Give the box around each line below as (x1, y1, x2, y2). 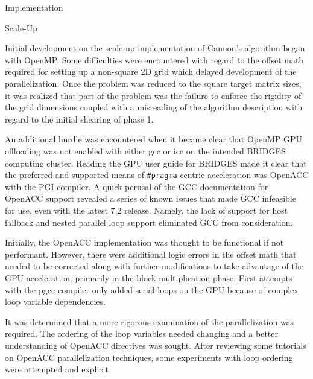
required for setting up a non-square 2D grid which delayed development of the (5, 65, 297, 78)
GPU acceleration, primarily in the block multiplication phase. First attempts (5, 271, 292, 284)
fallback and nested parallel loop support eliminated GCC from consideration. (5, 215, 293, 228)
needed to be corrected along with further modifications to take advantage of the (5, 260, 303, 272)
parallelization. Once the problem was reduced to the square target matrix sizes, (5, 77, 302, 89)
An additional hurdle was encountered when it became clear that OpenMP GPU (5, 133, 303, 145)
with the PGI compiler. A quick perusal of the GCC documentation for (5, 180, 268, 193)
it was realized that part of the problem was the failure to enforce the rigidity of (5, 89, 302, 101)
